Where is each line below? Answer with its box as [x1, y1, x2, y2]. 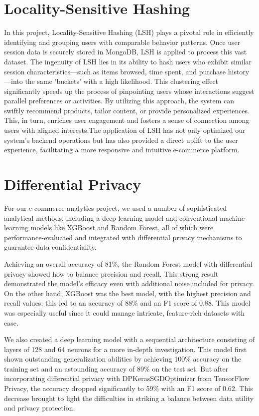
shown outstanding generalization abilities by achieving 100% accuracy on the [4, 354, 242, 364]
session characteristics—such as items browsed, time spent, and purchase [4, 66, 226, 76]
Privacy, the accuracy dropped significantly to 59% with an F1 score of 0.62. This [4, 383, 253, 394]
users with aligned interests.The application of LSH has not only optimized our [4, 125, 246, 135]
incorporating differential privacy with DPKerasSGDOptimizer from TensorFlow [4, 373, 250, 384]
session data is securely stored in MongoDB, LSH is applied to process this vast [4, 46, 247, 57]
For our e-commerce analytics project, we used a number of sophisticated [4, 202, 227, 213]
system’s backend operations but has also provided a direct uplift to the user [4, 134, 238, 145]
